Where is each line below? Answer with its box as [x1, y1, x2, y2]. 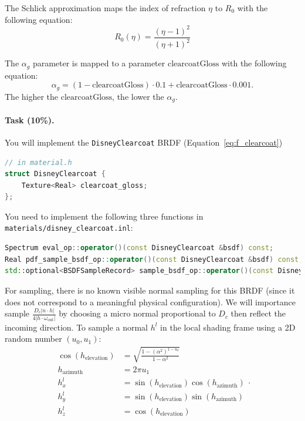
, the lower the [112, 90, 164, 102]
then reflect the [231, 307, 286, 319]
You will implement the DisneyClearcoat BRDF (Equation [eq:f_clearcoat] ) [5, 136, 283, 148]
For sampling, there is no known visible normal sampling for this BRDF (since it [5, 284, 295, 296]
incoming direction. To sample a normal [5, 321, 148, 333]
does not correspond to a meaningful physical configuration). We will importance [5, 295, 296, 308]
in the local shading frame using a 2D [160, 321, 296, 333]
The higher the [5, 90, 59, 102]
